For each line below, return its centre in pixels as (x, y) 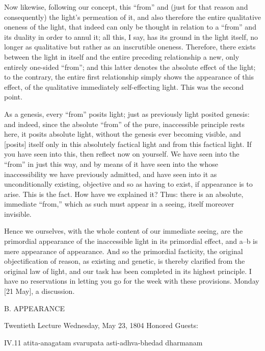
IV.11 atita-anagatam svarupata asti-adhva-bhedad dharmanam (103, 342)
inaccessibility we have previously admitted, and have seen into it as (111, 174)
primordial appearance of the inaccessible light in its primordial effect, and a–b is (131, 241)
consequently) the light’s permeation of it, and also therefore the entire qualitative (133, 17)
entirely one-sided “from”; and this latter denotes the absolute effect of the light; (130, 67)
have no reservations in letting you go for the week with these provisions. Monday (132, 281)
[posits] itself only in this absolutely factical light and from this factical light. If (128, 144)
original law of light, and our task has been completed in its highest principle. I (128, 271)
